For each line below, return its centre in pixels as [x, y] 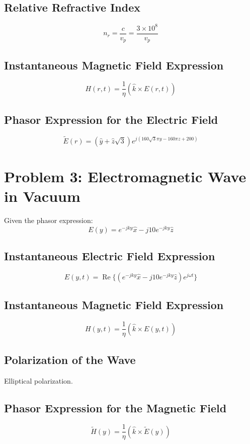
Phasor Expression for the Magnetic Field [115, 408]
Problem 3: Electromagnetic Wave [125, 176]
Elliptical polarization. [38, 380]
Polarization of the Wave [70, 359]
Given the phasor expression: [49, 220]
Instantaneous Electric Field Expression [110, 256]
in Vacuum [42, 196]
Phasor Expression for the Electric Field [111, 119]
